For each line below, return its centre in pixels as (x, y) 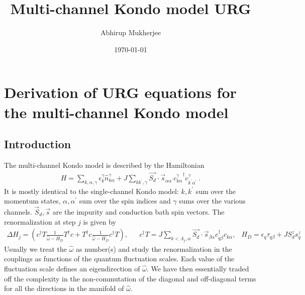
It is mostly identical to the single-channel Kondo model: (91, 191)
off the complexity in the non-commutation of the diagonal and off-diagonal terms (130, 278)
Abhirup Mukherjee (131, 32)
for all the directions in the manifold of (64, 288)
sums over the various (212, 201)
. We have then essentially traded (198, 268)
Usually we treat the (35, 249)
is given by (100, 221)
